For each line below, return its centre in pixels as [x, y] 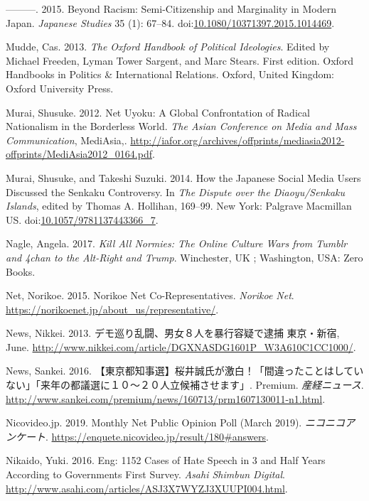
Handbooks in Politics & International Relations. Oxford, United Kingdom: [170, 74]
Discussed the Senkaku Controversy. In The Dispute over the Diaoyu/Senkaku [176, 192]
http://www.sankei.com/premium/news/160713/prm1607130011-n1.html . [166, 398]
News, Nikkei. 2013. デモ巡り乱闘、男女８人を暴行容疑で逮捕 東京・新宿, [173, 333]
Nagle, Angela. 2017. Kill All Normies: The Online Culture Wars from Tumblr [177, 243]
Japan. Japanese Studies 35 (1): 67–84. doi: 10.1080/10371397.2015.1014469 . [170, 22]
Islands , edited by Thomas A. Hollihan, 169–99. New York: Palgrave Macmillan [179, 206]
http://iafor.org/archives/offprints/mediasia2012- [237, 140]
